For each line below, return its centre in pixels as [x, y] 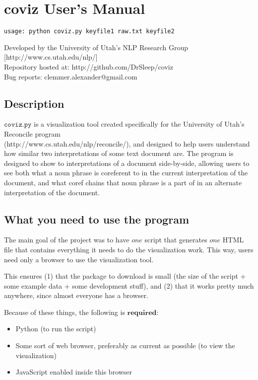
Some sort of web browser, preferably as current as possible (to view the [125, 345]
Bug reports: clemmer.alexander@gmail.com [71, 76]
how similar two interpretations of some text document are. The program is [119, 153]
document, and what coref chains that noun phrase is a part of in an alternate [123, 182]
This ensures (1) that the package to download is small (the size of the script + [125, 276]
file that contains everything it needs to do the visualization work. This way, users [129, 249]
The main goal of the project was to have [67, 240]
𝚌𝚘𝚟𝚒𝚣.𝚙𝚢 [18, 125]
